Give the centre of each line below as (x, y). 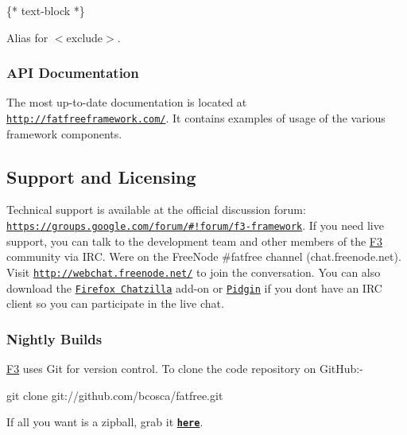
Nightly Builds (54, 338)
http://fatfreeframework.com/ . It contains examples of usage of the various (196, 118)
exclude (85, 37)
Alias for (27, 37)
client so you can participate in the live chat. (115, 303)
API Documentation (73, 73)
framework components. (64, 133)
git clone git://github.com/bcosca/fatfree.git (115, 395)
